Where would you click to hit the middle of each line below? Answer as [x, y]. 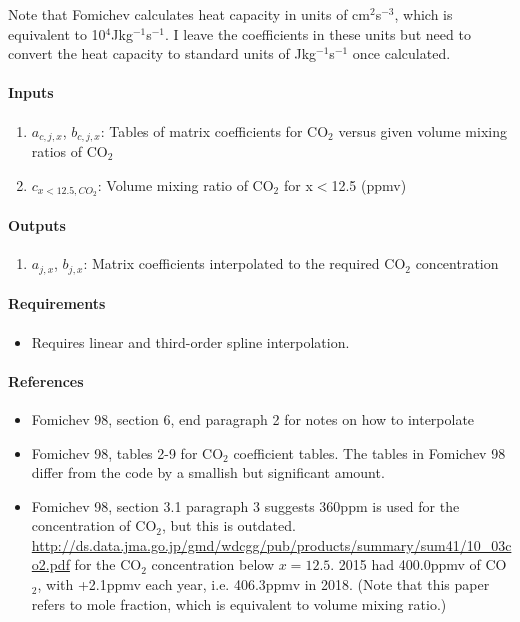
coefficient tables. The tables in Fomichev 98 [369, 452]
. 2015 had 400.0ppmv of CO [418, 564]
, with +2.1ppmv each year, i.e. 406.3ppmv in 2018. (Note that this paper [263, 584]
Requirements [57, 303]
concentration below [213, 564]
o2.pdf [50, 564]
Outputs [37, 225]
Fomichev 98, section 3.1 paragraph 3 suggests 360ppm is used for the [245, 505]
